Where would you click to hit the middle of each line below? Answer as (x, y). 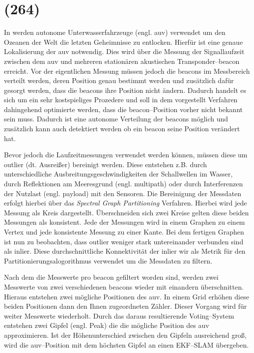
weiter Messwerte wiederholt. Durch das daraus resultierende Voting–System (119, 315)
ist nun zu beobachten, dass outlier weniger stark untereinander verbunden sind (124, 241)
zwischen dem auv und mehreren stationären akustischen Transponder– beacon (122, 61)
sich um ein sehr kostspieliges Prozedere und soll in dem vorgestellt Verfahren (121, 100)
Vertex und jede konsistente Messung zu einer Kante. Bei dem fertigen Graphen (124, 232)
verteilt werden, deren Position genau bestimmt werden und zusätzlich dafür (119, 80)
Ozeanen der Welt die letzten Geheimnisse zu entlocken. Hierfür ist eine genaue (124, 42)
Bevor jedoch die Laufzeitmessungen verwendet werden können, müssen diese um (126, 155)
